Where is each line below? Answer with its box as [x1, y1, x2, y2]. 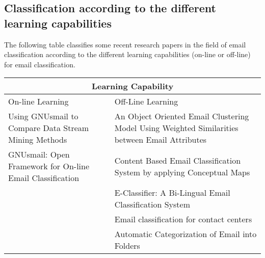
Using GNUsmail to [8, 110, 78, 122]
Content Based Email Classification [114, 154, 241, 166]
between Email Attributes [114, 134, 207, 146]
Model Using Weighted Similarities [114, 122, 238, 134]
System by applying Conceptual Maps [114, 166, 250, 178]
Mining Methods [8, 134, 67, 146]
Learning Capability [91, 80, 174, 92]
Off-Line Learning [114, 95, 178, 108]
